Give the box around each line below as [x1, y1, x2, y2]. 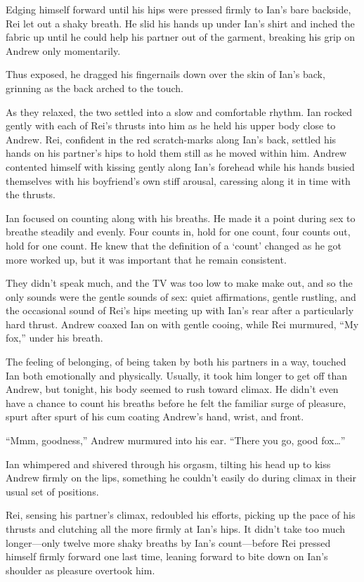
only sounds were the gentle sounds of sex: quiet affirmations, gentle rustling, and [6, 289, 356, 304]
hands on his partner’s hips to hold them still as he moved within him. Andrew [6, 145, 347, 160]
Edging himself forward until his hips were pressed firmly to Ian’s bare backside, [6, 2, 351, 16]
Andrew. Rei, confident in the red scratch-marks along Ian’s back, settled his [6, 131, 337, 146]
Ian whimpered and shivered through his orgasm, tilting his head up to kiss [6, 456, 331, 471]
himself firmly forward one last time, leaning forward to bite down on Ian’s [6, 549, 328, 564]
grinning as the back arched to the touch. [6, 80, 183, 95]
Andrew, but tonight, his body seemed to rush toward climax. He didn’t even [6, 382, 339, 396]
